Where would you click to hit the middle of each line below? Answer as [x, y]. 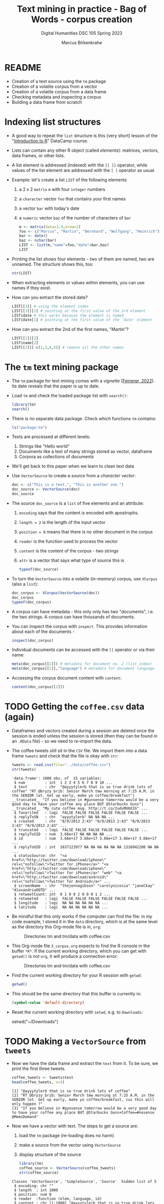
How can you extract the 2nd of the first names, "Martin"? [70, 329]
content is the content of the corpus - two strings [69, 551]
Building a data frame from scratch [47, 102]
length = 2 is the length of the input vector [62, 522]
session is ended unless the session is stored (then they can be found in [84, 736]
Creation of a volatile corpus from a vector [54, 86]
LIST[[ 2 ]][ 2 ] [25, 338]
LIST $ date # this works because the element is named [68, 315]
